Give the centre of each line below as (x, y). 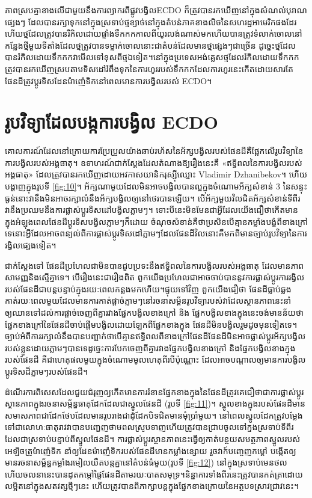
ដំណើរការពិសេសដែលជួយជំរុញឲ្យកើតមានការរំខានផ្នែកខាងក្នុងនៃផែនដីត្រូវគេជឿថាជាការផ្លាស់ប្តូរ (154, 391)
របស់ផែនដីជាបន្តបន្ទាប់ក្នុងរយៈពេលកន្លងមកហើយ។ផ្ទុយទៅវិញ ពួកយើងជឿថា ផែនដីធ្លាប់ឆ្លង (148, 288)
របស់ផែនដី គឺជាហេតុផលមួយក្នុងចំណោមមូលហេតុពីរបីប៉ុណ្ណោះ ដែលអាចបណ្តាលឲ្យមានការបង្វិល (155, 359)
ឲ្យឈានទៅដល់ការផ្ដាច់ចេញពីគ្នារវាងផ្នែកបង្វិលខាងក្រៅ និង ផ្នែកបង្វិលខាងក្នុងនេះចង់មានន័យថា (154, 312)
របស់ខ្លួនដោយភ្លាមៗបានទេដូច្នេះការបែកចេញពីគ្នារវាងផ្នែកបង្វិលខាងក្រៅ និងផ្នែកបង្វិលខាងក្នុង (150, 347)
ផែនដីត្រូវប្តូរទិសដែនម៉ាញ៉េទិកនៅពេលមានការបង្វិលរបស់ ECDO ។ (109, 80)
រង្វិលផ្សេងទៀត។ (31, 245)
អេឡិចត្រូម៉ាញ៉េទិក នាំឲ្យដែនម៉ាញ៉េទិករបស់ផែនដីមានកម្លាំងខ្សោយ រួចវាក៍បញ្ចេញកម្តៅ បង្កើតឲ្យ (151, 450)
